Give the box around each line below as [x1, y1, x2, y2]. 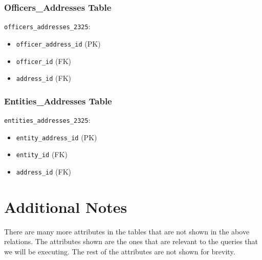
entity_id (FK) [16, 149, 68, 160]
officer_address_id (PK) [16, 38, 101, 49]
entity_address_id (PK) [16, 132, 97, 142]
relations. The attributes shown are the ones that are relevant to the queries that [4, 236, 258, 247]
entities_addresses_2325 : [4, 115, 91, 125]
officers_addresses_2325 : [4, 21, 91, 32]
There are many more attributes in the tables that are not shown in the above [4, 226, 250, 236]
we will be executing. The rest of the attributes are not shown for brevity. [4, 246, 235, 256]
